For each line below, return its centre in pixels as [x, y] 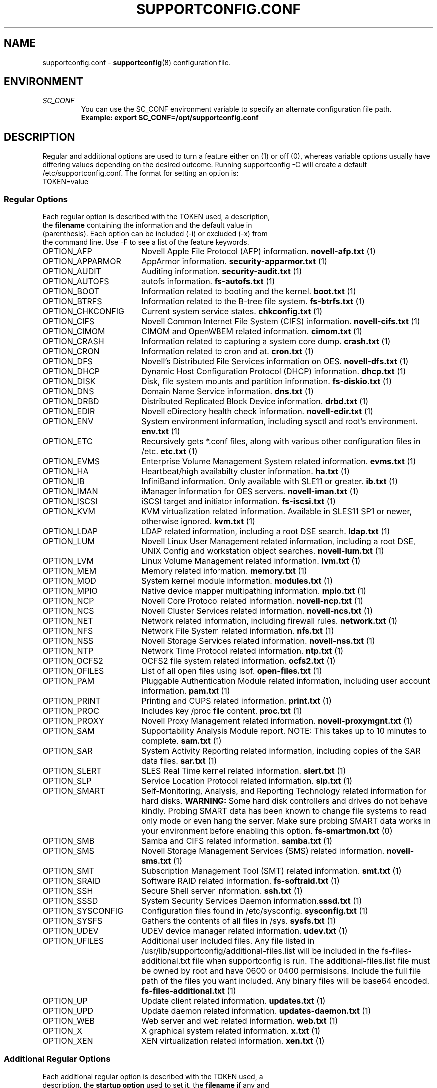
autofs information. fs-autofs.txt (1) [208, 281]
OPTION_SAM [69, 731]
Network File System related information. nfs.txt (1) [238, 631]
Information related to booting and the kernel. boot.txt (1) [249, 291]
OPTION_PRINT [72, 701]
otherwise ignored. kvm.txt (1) [198, 521]
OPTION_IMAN [70, 491]
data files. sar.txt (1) [179, 761]
